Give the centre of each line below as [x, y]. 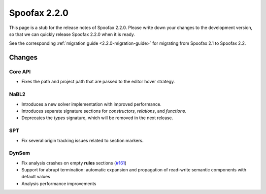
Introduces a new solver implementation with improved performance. [92, 104]
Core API [20, 72]
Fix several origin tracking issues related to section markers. [83, 140]
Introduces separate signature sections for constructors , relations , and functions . [104, 111]
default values [36, 177]
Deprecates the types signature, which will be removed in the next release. [97, 118]
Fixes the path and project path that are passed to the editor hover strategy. [98, 82]
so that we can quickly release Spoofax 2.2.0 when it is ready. [72, 34]
